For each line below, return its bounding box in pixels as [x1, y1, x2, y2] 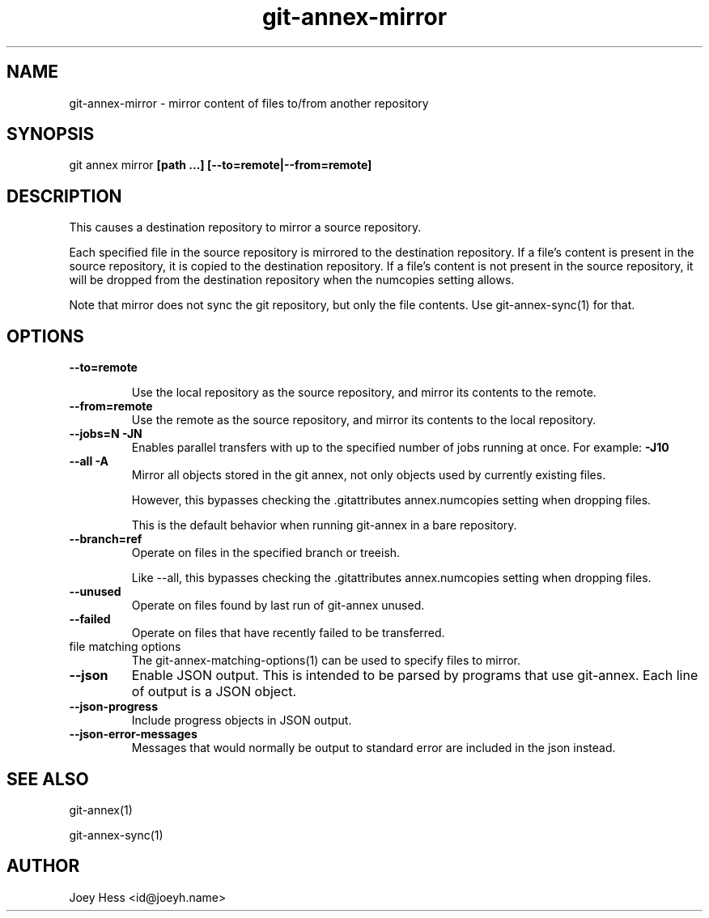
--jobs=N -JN [69, 427, 142, 441]
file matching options [69, 640, 181, 654]
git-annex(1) [69, 802, 133, 817]
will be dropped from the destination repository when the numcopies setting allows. [69, 273, 515, 287]
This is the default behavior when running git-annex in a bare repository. [131, 518, 517, 533]
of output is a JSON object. [131, 683, 297, 700]
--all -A [69, 454, 109, 469]
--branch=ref [69, 532, 142, 546]
